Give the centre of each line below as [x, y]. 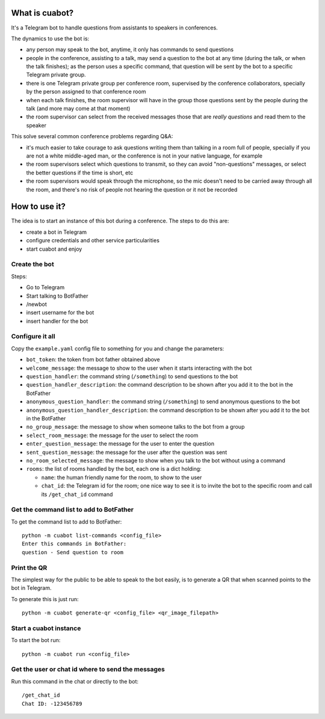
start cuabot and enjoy [54, 249]
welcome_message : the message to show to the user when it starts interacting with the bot [139, 368]
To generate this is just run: [45, 599]
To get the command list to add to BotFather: [67, 522]
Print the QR [29, 568]
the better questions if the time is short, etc [80, 173]
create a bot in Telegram [57, 232]
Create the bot [32, 265]
